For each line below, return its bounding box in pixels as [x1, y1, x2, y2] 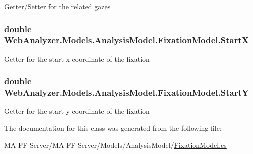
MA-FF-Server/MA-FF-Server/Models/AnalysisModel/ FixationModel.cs [4, 139, 227, 150]
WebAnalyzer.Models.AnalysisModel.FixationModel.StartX [4, 34, 249, 46]
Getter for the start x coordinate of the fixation [4, 53, 150, 64]
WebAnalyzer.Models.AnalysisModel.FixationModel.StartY [4, 86, 249, 99]
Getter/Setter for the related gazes [4, 1, 111, 11]
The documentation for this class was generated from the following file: [4, 123, 222, 133]
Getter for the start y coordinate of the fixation [4, 106, 150, 116]
